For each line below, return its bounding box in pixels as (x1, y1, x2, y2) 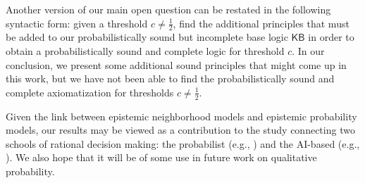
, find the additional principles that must (173, 15, 349, 30)
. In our (292, 44, 325, 58)
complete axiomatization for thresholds (6, 84, 174, 99)
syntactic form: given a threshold (6, 15, 148, 30)
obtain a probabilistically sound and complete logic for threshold (6, 44, 285, 58)
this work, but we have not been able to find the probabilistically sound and (6, 71, 335, 86)
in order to (308, 30, 354, 44)
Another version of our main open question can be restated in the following (6, 2, 331, 16)
